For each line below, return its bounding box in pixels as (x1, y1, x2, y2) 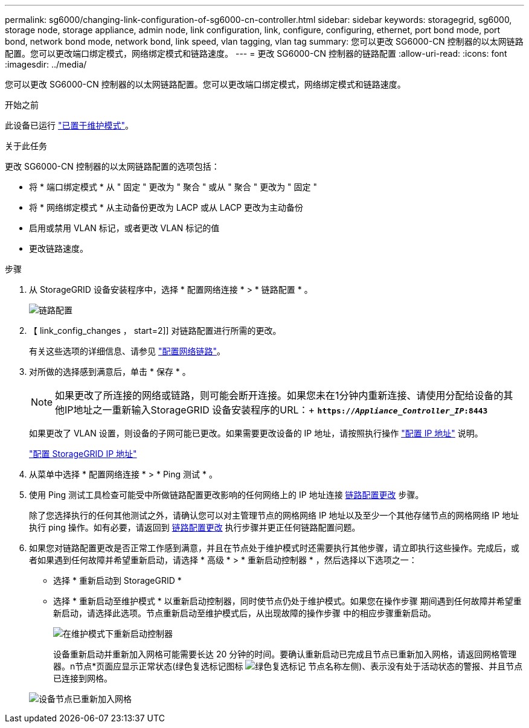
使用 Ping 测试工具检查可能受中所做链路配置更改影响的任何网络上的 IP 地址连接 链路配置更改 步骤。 (29, 490, 424, 500)
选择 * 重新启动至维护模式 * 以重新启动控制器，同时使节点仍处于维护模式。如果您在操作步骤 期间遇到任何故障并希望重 (53, 596, 522, 606)
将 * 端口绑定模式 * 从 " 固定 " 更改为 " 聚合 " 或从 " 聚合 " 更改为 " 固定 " (29, 182, 318, 192)
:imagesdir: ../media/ (5, 59, 87, 69)
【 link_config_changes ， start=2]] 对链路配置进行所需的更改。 (29, 325, 281, 336)
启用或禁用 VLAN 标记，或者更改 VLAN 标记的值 (29, 223, 220, 233)
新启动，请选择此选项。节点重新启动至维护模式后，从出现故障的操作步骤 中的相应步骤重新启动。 (53, 608, 436, 618)
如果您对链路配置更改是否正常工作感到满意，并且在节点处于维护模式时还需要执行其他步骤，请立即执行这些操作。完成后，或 (29, 543, 519, 553)
